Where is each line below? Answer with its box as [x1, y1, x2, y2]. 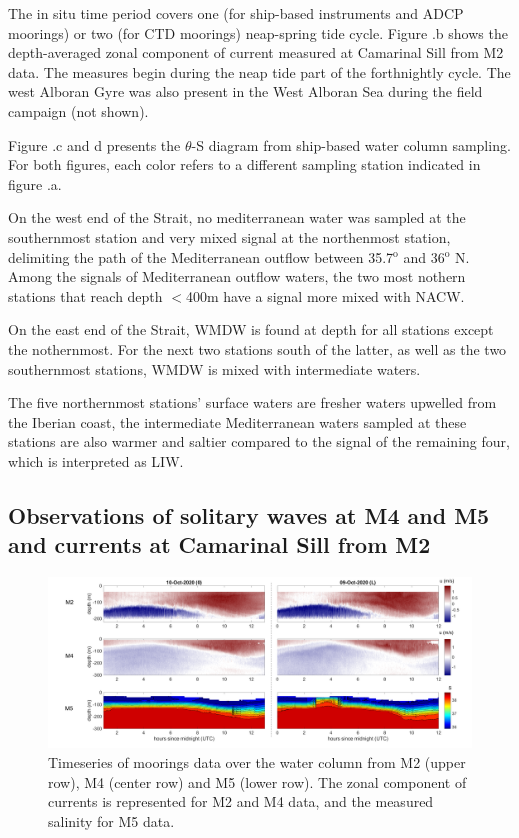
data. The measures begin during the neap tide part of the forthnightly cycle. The [8, 61, 511, 82]
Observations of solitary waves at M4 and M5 [8, 499, 490, 530]
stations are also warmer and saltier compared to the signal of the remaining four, [8, 431, 510, 452]
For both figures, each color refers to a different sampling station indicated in [8, 154, 481, 175]
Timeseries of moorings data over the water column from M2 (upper [48, 752, 466, 773]
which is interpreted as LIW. [8, 450, 184, 471]
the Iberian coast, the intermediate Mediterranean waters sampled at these [8, 411, 467, 432]
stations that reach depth [8, 285, 163, 306]
